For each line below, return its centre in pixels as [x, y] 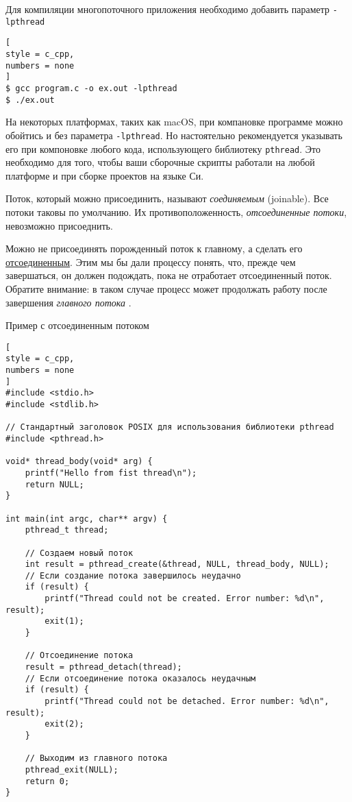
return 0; [47, 781]
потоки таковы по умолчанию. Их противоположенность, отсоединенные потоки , [176, 211]
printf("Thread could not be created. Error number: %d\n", [185, 599]
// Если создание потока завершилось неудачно [133, 575]
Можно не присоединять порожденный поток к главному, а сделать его [154, 248]
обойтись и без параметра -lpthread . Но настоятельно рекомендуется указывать [174, 135]
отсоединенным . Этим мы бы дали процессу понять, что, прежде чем [151, 262]
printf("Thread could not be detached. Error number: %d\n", [187, 702]
